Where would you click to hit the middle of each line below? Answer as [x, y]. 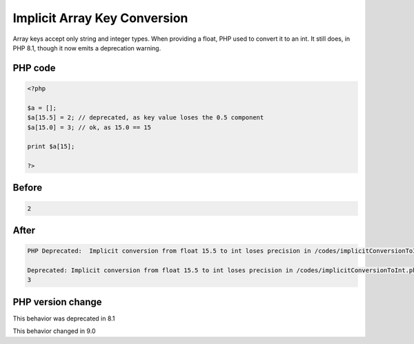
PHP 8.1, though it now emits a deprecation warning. [87, 48]
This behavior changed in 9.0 [54, 331]
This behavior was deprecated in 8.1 [64, 318]
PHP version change [58, 302]
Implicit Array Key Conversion [100, 18]
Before [28, 188]
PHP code [34, 68]
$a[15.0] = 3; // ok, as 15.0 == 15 [89, 127]
